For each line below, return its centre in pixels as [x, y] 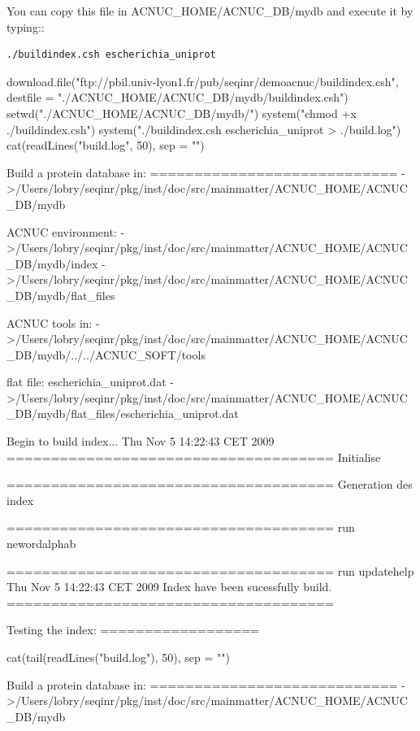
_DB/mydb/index [52, 263]
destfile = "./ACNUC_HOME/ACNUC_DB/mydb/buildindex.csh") [178, 97]
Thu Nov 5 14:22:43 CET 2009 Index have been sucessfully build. [169, 587]
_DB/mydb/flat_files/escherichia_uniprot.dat [123, 413]
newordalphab [41, 544]
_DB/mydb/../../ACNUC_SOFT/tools [106, 354]
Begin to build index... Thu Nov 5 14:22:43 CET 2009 [141, 441]
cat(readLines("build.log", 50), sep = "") [106, 145]
